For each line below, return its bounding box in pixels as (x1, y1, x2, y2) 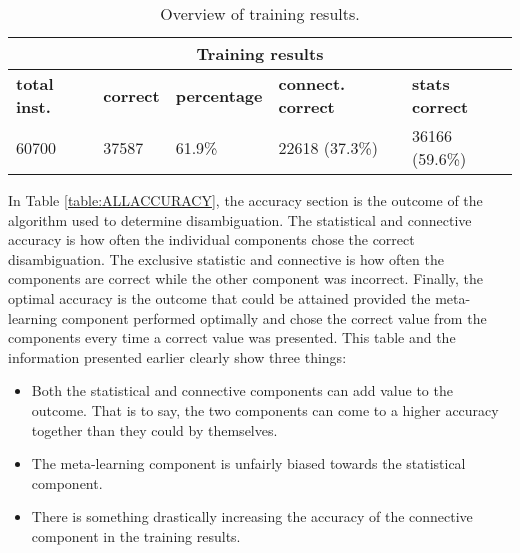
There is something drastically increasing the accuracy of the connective (31, 506, 473, 527)
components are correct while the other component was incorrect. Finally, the (8, 268, 484, 289)
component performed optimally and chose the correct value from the (61, 307, 487, 328)
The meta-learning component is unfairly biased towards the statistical (31, 453, 466, 474)
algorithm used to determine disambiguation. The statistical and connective (8, 209, 472, 230)
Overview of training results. (160, 2, 360, 25)
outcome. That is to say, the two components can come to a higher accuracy (31, 399, 499, 420)
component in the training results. (31, 525, 241, 546)
